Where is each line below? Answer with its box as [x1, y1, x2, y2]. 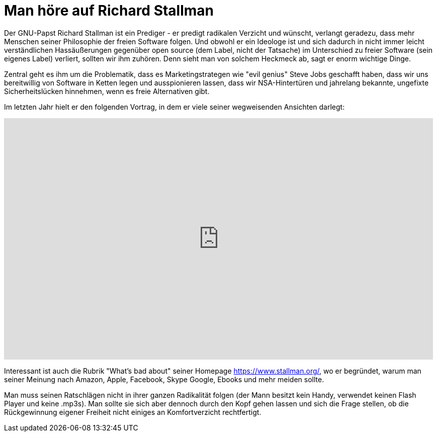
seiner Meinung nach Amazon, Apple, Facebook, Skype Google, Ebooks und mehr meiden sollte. [4, 375, 324, 384]
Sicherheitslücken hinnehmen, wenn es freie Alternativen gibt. [4, 86, 210, 96]
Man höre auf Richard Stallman [4, 2, 214, 19]
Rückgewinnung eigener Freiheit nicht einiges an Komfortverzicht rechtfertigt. [4, 407, 261, 416]
